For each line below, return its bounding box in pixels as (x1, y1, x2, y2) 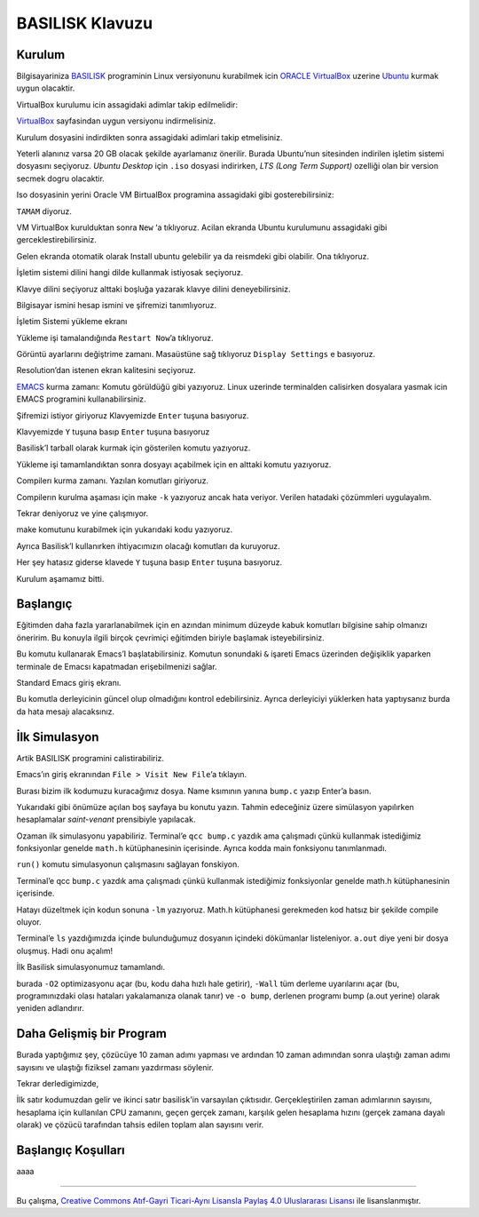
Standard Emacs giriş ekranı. (16, 678, 122, 688)
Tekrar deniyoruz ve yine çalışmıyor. (16, 508, 149, 519)
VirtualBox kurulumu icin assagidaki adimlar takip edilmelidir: (16, 99, 239, 110)
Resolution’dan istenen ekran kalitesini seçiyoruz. (16, 365, 196, 376)
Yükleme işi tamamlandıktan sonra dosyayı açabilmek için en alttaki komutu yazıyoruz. (16, 458, 332, 470)
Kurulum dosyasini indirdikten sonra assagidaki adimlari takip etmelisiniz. (16, 131, 283, 142)
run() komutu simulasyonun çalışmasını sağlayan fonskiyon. (16, 859, 239, 870)
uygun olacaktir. (16, 83, 75, 93)
